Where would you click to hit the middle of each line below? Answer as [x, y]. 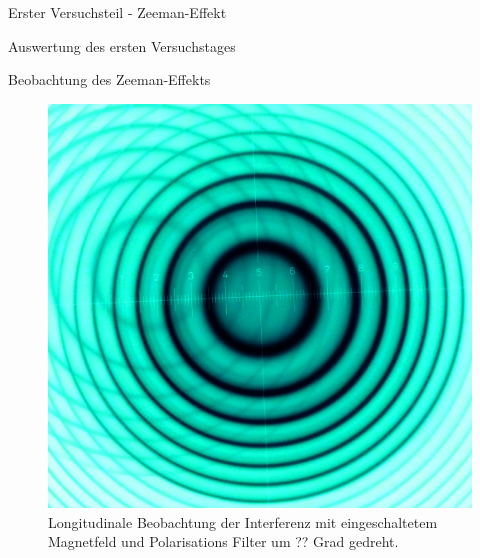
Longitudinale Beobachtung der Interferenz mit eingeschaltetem [243, 521]
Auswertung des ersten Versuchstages [122, 45]
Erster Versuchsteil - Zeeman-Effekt [117, 12]
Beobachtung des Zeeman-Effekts [109, 79]
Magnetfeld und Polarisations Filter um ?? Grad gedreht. [223, 541]
